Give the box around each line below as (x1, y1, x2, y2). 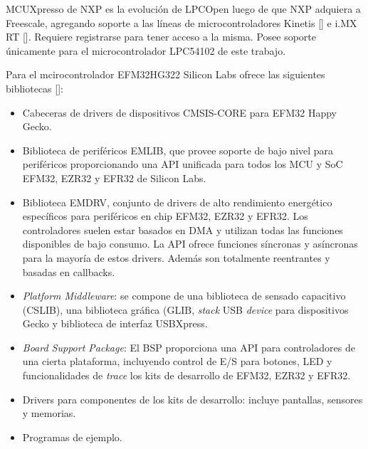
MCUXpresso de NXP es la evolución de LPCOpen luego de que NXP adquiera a (6, 1, 361, 16)
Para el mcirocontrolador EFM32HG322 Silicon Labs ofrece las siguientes (6, 67, 325, 82)
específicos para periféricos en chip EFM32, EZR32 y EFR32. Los (22, 208, 308, 223)
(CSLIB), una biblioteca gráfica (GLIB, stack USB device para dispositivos (22, 302, 349, 317)
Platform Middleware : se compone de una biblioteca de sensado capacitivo (22, 288, 346, 303)
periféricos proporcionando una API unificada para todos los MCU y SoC (22, 157, 343, 171)
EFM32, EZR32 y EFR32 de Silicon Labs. (22, 170, 206, 185)
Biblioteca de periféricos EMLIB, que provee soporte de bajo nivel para (22, 142, 334, 157)
